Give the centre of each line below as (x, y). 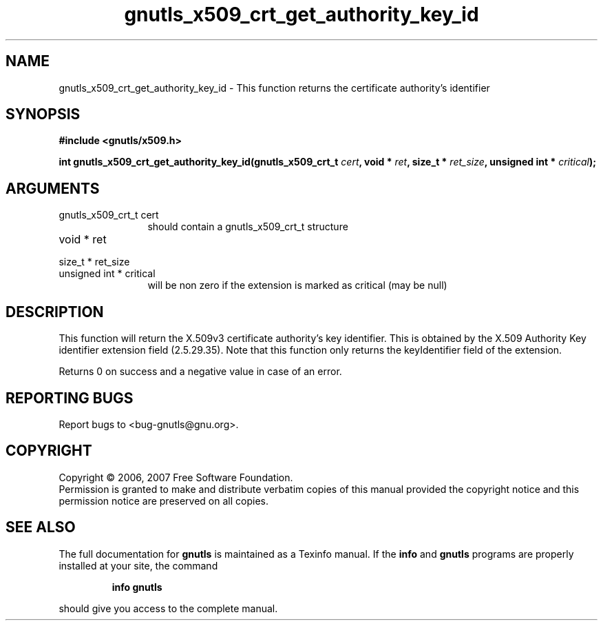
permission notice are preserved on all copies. (163, 501)
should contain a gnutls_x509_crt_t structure (248, 227)
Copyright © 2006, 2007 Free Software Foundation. (176, 477)
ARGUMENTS (53, 188)
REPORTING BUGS (70, 398)
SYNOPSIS (43, 114)
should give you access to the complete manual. (168, 608)
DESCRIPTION (55, 312)
